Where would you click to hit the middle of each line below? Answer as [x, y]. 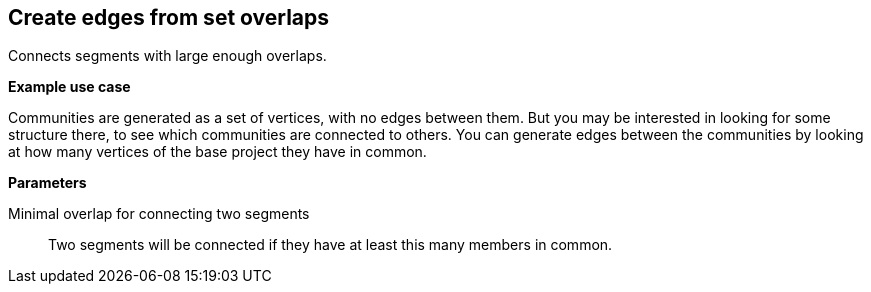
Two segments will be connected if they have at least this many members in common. [330, 245]
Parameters [47, 183]
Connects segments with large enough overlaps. [167, 56]
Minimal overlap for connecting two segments [159, 214]
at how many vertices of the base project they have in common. [217, 152]
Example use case [69, 87]
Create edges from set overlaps [169, 17]
